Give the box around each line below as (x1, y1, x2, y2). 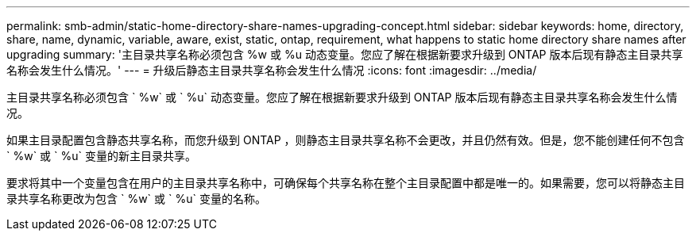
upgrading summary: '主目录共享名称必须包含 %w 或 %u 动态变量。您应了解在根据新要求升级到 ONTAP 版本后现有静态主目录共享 (6, 48, 683, 61)
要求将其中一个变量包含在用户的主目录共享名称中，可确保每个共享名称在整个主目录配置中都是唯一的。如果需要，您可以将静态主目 (6, 176, 685, 189)
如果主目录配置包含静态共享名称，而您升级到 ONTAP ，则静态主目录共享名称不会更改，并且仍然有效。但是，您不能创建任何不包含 (6, 133, 685, 147)
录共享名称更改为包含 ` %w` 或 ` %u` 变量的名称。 (6, 192, 266, 205)
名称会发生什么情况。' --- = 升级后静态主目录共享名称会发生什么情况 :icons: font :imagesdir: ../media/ (6, 63, 537, 77)
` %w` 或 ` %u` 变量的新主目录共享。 (6, 149, 196, 162)
